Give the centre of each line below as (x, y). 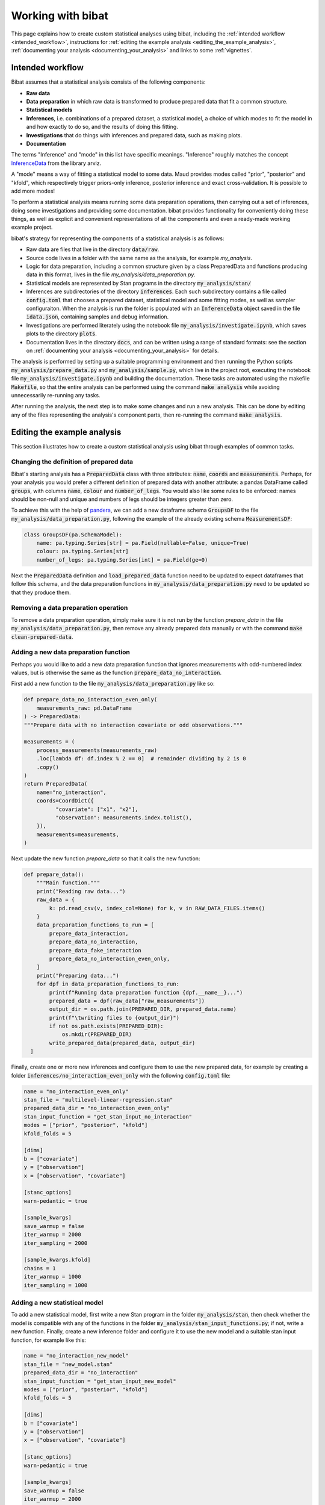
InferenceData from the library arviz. (56, 163)
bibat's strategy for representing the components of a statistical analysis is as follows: (118, 238)
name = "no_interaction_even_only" (76, 1091)
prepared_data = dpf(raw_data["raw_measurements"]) (127, 1001)
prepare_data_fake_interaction (95, 950)
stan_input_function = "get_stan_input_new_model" (100, 1381)
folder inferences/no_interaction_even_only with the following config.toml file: (121, 1075)
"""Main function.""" (68, 883)
